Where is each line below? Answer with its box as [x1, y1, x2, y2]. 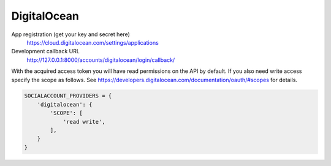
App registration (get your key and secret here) [11, 31, 130, 38]
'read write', [63, 118, 105, 125]
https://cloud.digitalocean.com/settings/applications [26, 39, 159, 46]
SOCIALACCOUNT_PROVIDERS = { [24, 92, 112, 99]
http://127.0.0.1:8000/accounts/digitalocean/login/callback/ [26, 56, 175, 64]
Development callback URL [11, 48, 80, 55]
